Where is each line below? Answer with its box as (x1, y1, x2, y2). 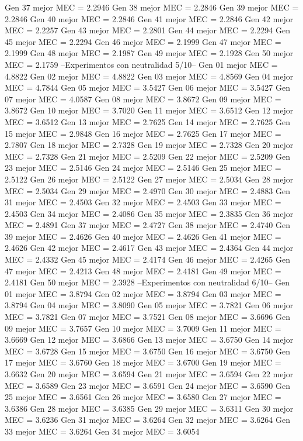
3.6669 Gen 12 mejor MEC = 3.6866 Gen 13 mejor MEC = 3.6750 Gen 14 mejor (5, 333, 294, 346)
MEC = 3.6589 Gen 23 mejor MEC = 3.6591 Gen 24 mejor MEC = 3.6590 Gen (5, 379, 290, 391)
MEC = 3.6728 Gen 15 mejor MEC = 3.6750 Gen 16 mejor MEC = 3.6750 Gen (5, 344, 290, 357)
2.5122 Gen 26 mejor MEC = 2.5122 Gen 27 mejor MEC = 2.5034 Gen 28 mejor (5, 173, 294, 185)
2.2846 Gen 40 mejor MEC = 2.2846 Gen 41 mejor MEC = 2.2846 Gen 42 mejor (5, 12, 294, 25)
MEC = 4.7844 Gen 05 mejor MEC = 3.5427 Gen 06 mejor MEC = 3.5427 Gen (5, 81, 290, 94)
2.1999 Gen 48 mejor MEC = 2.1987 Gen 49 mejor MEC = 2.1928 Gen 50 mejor (5, 47, 294, 59)
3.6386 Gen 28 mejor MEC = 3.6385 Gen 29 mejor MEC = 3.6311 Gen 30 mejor (5, 402, 294, 414)
